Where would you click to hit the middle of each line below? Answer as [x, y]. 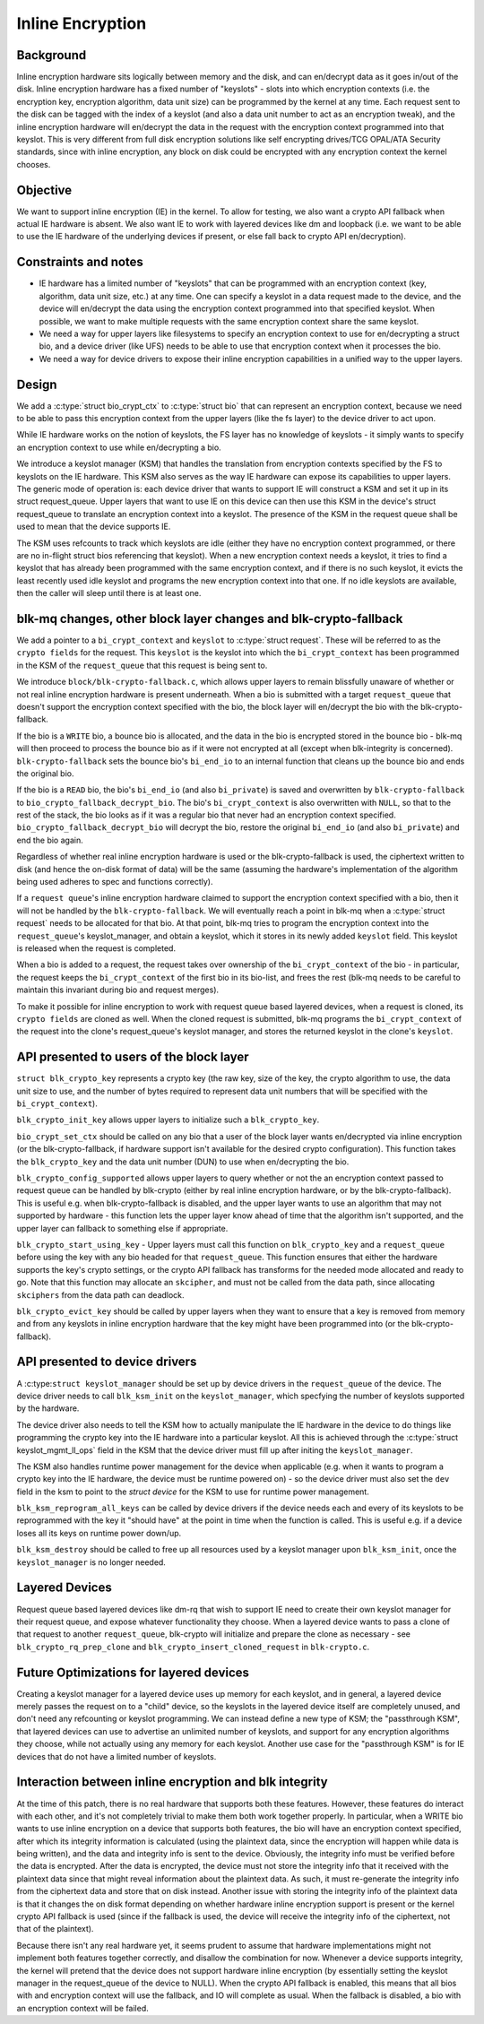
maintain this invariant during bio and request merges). [118, 990]
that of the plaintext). [55, 1929]
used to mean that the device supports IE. [94, 527]
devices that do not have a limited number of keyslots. [117, 1756]
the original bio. [45, 773]
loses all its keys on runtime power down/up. [99, 1533]
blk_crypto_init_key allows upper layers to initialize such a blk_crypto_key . [168, 1120]
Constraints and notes [80, 262]
